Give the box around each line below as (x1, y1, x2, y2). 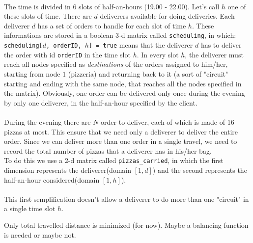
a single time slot (4, 203, 56, 214)
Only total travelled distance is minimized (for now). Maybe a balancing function (4, 219, 249, 230)
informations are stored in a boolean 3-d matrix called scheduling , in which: (4, 30, 236, 40)
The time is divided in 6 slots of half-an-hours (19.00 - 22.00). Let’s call (4, 1, 220, 11)
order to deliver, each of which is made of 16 (101, 116, 234, 127)
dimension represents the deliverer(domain (4, 164, 131, 175)
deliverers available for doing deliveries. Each (100, 11, 235, 21)
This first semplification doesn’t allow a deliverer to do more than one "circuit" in (4, 193, 249, 204)
